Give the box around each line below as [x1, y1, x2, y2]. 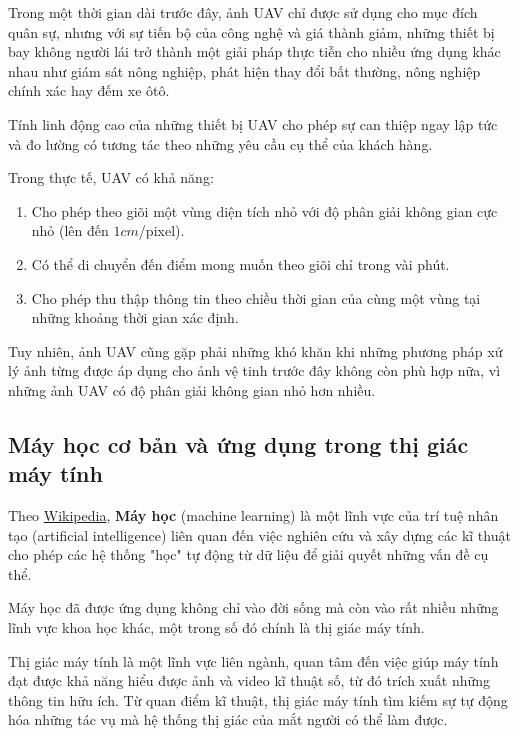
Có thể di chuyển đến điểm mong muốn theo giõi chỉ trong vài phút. [31, 253, 450, 274]
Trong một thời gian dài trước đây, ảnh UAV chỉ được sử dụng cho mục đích [8, 2, 478, 22]
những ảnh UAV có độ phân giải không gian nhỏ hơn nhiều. [8, 379, 376, 400]
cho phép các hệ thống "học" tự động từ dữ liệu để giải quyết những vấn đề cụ [8, 544, 489, 565]
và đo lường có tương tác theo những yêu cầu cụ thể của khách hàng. [8, 133, 433, 154]
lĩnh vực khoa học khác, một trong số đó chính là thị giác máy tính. [8, 617, 425, 638]
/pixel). [138, 220, 185, 241]
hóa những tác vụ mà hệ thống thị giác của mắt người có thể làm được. [8, 709, 448, 730]
